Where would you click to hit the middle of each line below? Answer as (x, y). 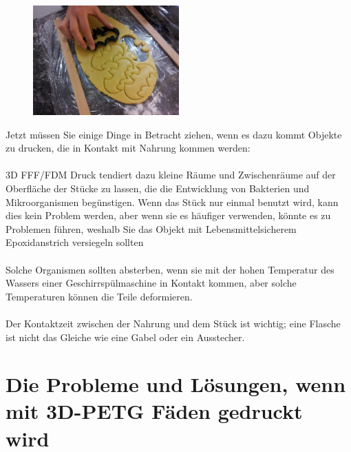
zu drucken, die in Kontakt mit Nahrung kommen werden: (128, 148)
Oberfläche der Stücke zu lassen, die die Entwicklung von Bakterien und (158, 188)
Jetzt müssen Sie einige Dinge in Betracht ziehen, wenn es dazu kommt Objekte (174, 134)
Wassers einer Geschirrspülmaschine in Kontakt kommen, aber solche (151, 283)
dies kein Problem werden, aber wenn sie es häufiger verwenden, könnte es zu (168, 215)
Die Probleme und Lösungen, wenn (176, 384)
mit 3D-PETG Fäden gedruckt (154, 411)
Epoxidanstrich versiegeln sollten (75, 242)
